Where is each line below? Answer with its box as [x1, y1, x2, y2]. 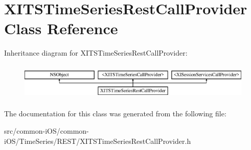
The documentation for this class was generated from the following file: [4, 108, 226, 119]
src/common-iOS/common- [4, 125, 89, 136]
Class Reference [4, 18, 118, 39]
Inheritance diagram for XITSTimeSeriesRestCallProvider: [4, 47, 188, 58]
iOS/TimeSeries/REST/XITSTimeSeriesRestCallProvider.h [4, 135, 191, 146]
